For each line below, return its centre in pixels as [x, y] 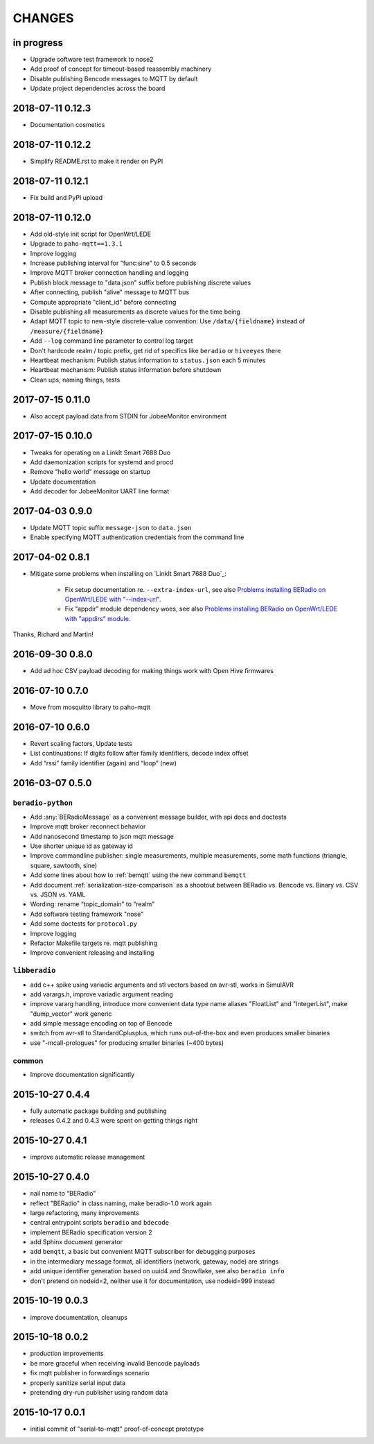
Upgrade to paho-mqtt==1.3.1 [77, 244]
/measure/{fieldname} [67, 331]
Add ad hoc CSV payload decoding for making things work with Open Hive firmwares [152, 671]
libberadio [34, 970]
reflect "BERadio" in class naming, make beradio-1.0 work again [121, 1203]
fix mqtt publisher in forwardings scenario [90, 1373]
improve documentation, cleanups [79, 1317]
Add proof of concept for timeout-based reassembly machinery [121, 69]
